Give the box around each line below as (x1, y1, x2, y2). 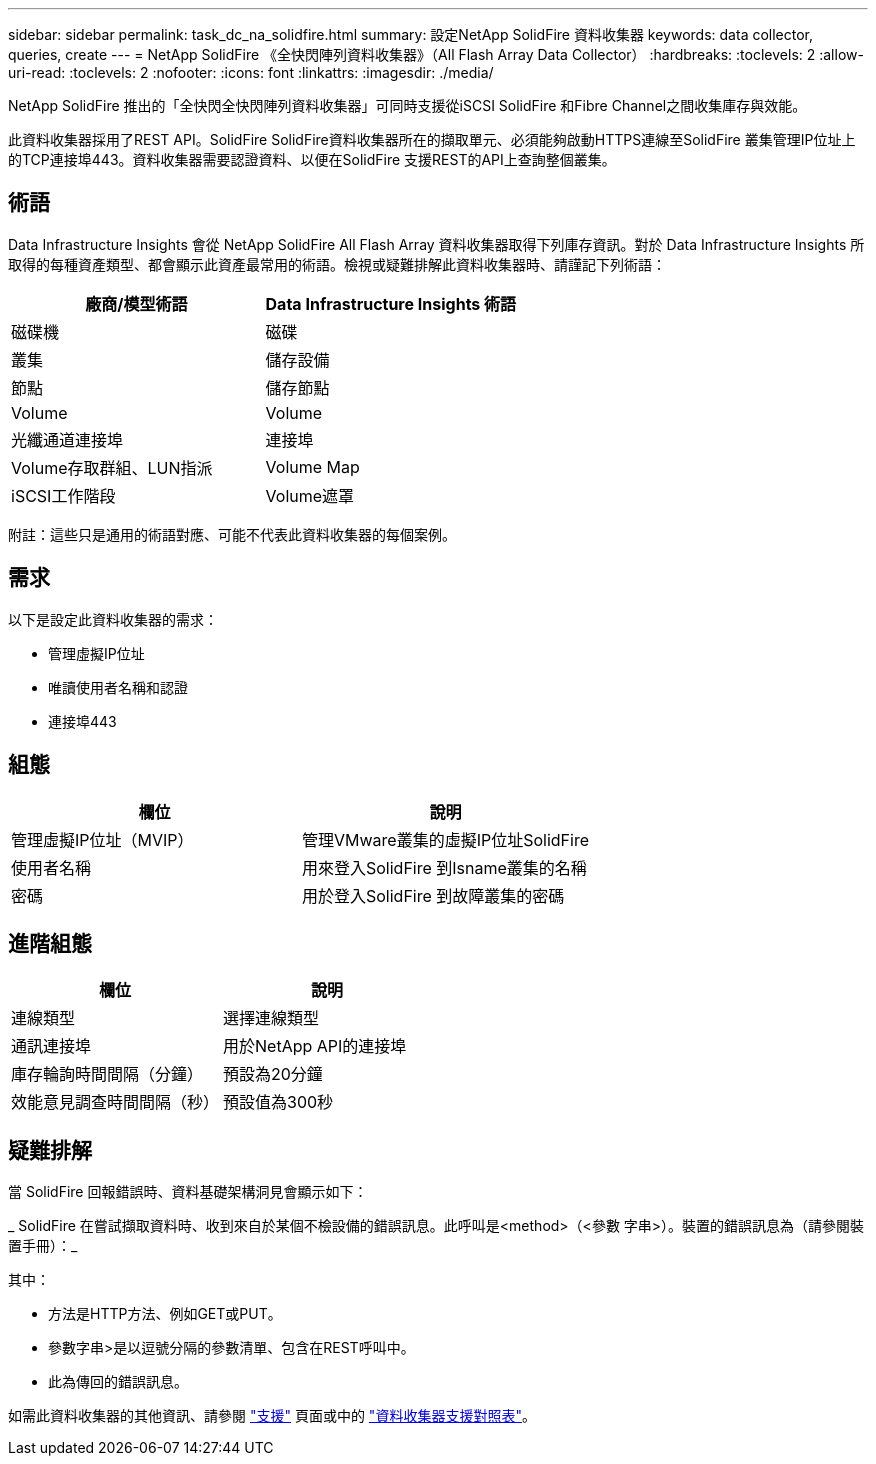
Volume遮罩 (265, 485, 355, 506)
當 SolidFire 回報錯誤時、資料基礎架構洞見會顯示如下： (8, 1183, 368, 1201)
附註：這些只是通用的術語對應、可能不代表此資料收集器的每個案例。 (8, 525, 456, 543)
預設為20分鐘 (223, 1064, 323, 1085)
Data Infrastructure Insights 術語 (265, 293, 517, 314)
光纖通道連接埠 (11, 429, 124, 450)
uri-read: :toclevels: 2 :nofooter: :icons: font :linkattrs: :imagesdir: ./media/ (8, 64, 494, 81)
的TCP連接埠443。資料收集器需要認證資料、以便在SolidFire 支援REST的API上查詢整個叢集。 (8, 151, 616, 168)
